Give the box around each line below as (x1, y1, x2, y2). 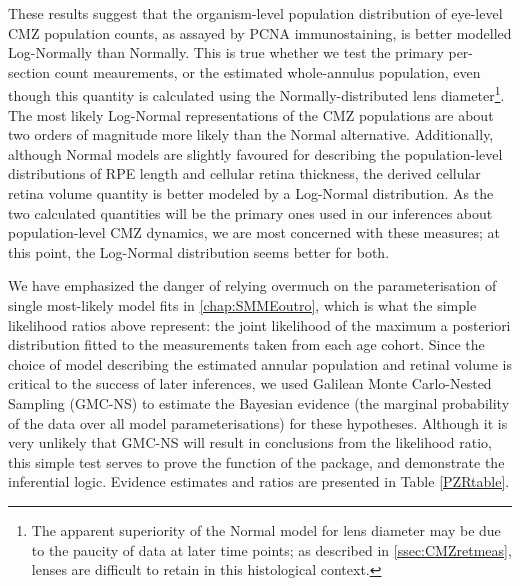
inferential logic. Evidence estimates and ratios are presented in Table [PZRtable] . (8, 471, 510, 492)
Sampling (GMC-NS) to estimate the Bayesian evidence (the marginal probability (8, 392, 510, 413)
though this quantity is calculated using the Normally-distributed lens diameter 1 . (8, 82, 505, 106)
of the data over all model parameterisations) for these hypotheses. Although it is (8, 412, 508, 433)
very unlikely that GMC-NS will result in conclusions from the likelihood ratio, (8, 432, 492, 453)
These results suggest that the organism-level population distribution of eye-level (8, 3, 503, 23)
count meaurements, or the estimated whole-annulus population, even (54, 61, 481, 82)
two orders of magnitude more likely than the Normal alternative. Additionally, (8, 124, 494, 145)
